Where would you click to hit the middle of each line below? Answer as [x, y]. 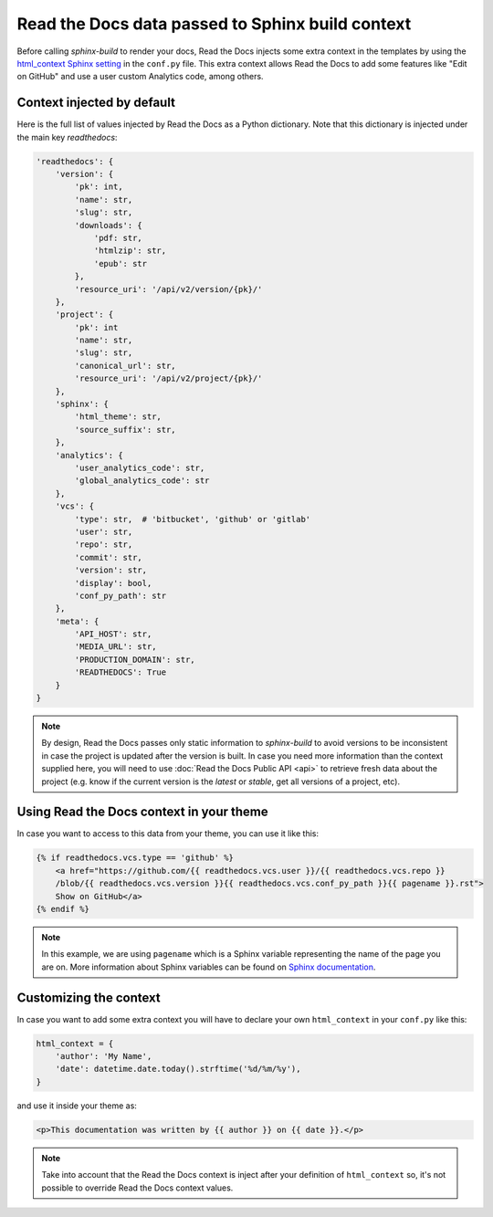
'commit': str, [109, 557]
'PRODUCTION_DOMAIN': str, [135, 659]
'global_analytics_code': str [142, 481]
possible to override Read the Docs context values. [137, 1188]
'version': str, [111, 570]
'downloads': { [109, 225]
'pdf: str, [118, 238]
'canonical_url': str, [126, 366]
